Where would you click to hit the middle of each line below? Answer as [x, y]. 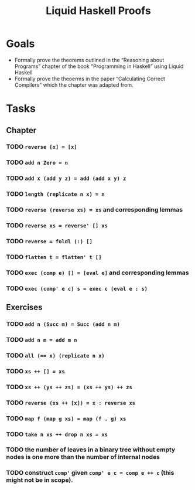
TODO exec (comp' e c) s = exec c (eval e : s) [77, 288]
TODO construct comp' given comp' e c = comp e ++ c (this [90, 473]
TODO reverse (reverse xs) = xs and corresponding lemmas [95, 210]
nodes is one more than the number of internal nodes [83, 457]
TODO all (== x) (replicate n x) [55, 355]
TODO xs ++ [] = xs [36, 371]
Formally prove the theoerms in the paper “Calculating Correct [90, 79]
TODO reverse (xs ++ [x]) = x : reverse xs [71, 403]
